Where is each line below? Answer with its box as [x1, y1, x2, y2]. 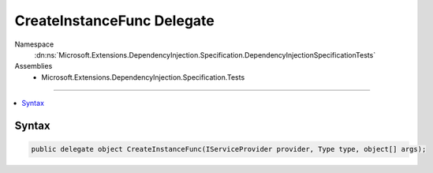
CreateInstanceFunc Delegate [14, 12, 215, 29]
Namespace [14, 39, 54, 49]
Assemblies [14, 62, 53, 71]
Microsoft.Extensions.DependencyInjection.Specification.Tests [41, 72, 245, 82]
